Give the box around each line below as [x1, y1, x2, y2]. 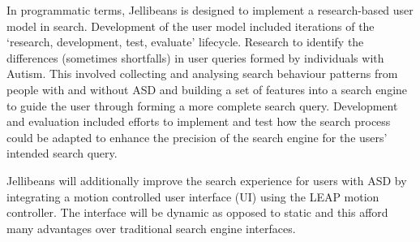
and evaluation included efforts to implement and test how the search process [6, 113, 391, 130]
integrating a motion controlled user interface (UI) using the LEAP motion [6, 188, 379, 205]
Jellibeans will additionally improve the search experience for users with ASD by [6, 171, 407, 188]
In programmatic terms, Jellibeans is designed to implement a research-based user [6, 2, 414, 18]
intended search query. [6, 145, 118, 162]
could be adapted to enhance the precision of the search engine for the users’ [6, 128, 388, 145]
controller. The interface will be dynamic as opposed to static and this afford [6, 204, 388, 221]
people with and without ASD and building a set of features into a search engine [6, 80, 408, 97]
